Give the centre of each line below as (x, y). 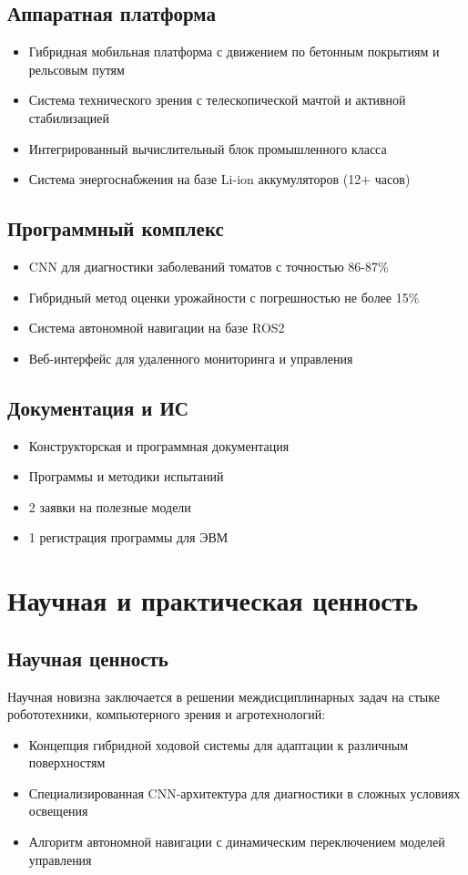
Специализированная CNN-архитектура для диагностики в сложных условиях (244, 793)
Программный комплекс (116, 228)
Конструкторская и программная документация (159, 445)
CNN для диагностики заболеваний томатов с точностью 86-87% (209, 266)
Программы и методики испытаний (126, 476)
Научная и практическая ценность (213, 600)
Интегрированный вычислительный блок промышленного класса (208, 148)
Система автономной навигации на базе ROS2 (157, 328)
